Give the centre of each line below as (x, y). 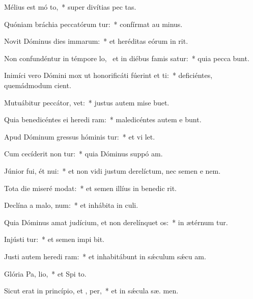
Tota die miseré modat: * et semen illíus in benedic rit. (91, 188)
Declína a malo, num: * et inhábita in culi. (71, 205)
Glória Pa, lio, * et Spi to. (45, 273)
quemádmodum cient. (38, 85)
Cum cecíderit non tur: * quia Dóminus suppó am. (83, 154)
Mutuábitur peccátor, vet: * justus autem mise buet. (87, 102)
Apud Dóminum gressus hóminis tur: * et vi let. (80, 136)
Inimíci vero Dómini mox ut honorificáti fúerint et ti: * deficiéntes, (108, 75)
